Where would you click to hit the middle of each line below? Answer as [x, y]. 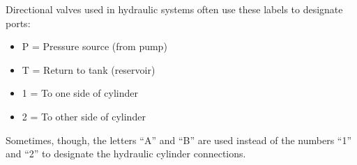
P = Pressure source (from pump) [94, 46]
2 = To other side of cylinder [84, 116]
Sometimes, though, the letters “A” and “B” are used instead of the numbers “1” [179, 140]
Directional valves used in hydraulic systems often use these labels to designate [174, 9]
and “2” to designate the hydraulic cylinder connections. [126, 154]
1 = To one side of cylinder [80, 93]
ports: [18, 23]
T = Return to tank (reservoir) [89, 69]
